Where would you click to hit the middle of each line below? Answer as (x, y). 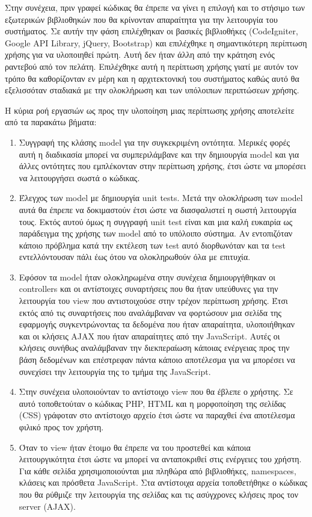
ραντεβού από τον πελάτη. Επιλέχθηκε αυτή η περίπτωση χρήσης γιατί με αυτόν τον (151, 66)
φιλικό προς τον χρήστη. (61, 427)
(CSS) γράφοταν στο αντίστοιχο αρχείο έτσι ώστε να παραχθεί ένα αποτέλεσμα (157, 415)
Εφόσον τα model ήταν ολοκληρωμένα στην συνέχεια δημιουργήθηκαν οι (147, 277)
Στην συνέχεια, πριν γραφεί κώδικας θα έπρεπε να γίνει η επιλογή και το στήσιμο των (155, 7)
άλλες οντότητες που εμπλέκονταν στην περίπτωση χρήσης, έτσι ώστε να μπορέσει (162, 166)
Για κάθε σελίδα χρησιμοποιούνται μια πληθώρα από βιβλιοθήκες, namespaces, (158, 470)
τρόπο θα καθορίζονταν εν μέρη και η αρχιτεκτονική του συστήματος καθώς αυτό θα (152, 78)
